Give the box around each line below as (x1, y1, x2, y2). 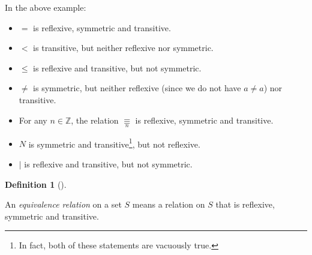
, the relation (71, 113, 119, 126)
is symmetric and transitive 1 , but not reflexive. (28, 136, 200, 150)
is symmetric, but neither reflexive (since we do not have (33, 82, 241, 94)
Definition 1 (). (5, 178, 67, 190)
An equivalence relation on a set (5, 198, 122, 211)
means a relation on (132, 198, 205, 211)
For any (19, 113, 47, 126)
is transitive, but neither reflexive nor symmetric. (33, 41, 214, 54)
